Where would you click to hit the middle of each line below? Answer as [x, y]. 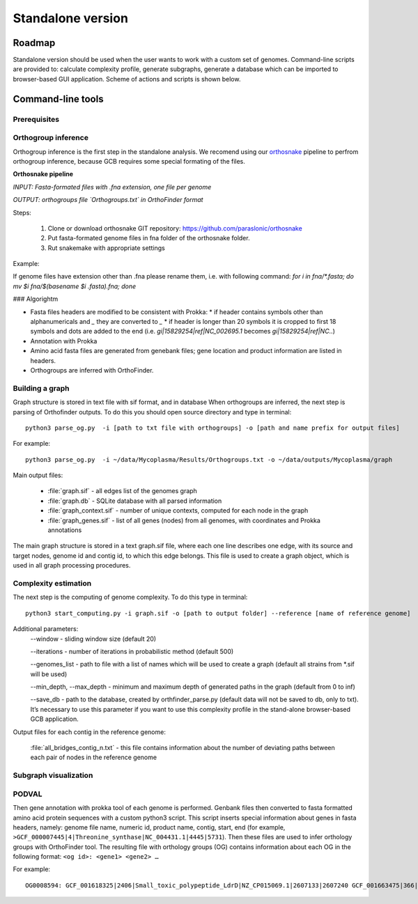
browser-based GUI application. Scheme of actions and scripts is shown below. [127, 79]
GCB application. [55, 719]
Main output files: [38, 475]
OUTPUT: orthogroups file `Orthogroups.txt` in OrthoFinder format [108, 200]
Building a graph [41, 388]
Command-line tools [58, 99]
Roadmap [34, 43]
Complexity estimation [52, 583]
